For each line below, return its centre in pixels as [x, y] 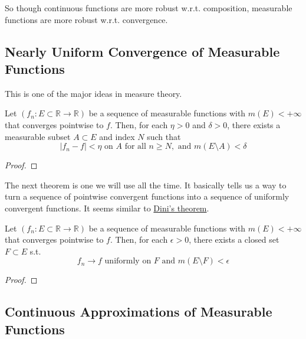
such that [164, 136]
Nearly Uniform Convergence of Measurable [142, 51]
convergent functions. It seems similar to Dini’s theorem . [107, 208]
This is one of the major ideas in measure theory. [93, 93]
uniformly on [128, 261]
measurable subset [38, 136]
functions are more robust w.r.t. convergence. [86, 19]
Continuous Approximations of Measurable [139, 312]
